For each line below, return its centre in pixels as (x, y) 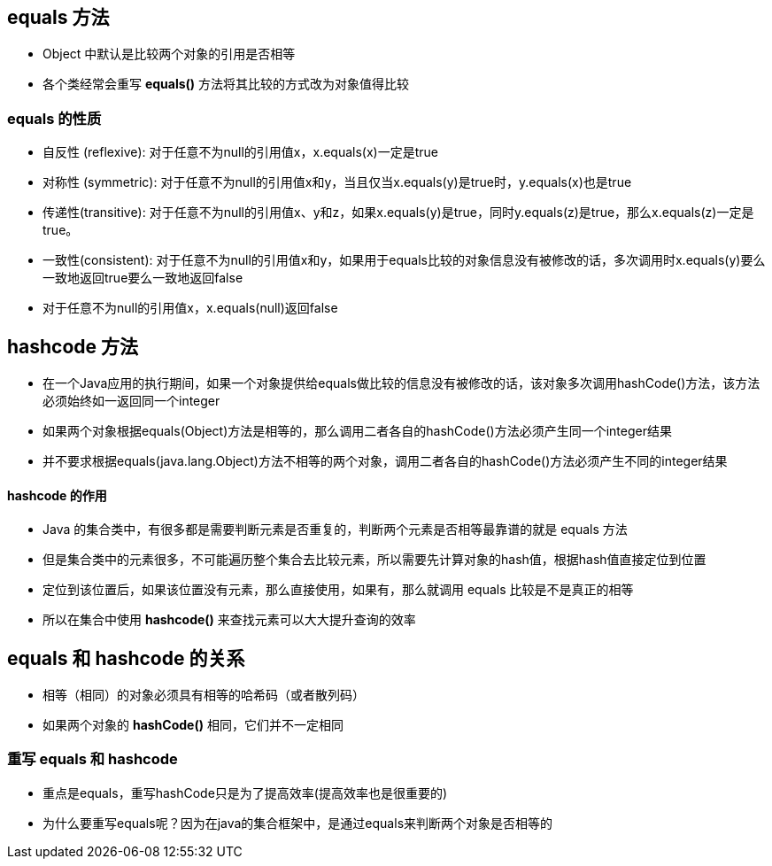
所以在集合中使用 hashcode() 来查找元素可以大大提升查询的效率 (229, 620)
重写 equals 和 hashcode (93, 759)
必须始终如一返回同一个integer (131, 401)
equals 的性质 (54, 118)
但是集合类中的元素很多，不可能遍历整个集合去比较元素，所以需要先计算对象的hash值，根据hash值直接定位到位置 (374, 560)
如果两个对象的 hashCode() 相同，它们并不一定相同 (193, 725)
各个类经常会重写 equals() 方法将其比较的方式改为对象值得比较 (226, 84)
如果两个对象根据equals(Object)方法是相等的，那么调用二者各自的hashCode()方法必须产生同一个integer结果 (357, 431)
